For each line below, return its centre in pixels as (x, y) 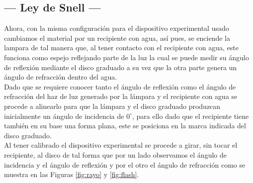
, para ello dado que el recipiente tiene (191, 116)
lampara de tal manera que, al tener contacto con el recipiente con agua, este (121, 47)
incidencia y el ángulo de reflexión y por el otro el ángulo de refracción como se (125, 164)
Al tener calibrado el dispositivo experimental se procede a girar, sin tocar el (121, 145)
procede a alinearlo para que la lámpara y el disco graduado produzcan (112, 106)
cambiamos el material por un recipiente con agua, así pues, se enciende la (117, 38)
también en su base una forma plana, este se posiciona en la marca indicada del (125, 126)
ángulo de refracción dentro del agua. (61, 77)
